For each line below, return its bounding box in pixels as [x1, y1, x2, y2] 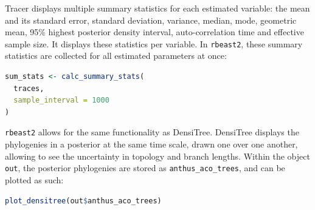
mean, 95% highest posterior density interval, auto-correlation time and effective [5, 25, 304, 38]
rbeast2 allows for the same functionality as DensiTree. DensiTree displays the [5, 126, 299, 138]
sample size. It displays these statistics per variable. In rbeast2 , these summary [5, 37, 303, 50]
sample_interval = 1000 [13, 96, 109, 105]
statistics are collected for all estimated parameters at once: [5, 49, 227, 62]
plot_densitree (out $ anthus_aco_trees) [5, 196, 162, 205]
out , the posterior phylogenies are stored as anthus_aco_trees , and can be [5, 161, 285, 174]
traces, [13, 84, 44, 93]
